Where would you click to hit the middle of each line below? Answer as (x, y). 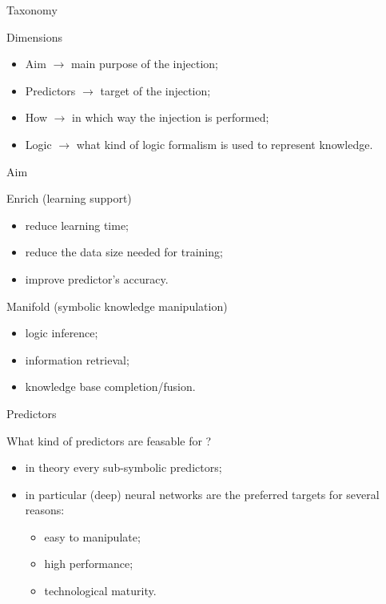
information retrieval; (77, 359)
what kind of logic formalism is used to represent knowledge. (225, 144)
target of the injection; (155, 90)
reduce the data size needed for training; (124, 252)
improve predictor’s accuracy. (97, 278)
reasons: (45, 510)
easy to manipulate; (92, 536)
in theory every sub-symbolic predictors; (123, 467)
